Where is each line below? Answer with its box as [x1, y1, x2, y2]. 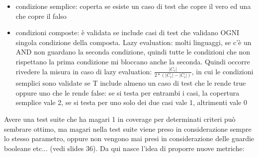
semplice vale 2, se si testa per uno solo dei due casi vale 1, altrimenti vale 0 [15, 97, 247, 107]
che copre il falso [15, 10, 67, 21]
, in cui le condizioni [191, 66, 254, 76]
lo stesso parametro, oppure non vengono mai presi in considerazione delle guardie [4, 133, 255, 144]
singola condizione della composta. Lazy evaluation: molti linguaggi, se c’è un [15, 37, 252, 47]
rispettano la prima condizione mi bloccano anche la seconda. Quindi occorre [15, 56, 250, 66]
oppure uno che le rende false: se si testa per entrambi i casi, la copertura [15, 87, 240, 98]
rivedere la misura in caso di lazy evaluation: [15, 66, 152, 76]
